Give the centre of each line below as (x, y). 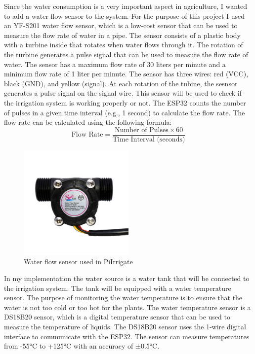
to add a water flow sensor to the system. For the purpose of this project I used (125, 16)
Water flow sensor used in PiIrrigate (78, 262)
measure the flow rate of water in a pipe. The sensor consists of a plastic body (122, 35)
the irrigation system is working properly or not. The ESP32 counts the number (125, 102)
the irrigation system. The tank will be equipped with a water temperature (118, 288)
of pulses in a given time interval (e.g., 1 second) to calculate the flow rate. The (125, 112)
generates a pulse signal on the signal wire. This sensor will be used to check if (123, 93)
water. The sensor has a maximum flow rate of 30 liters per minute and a (115, 64)
